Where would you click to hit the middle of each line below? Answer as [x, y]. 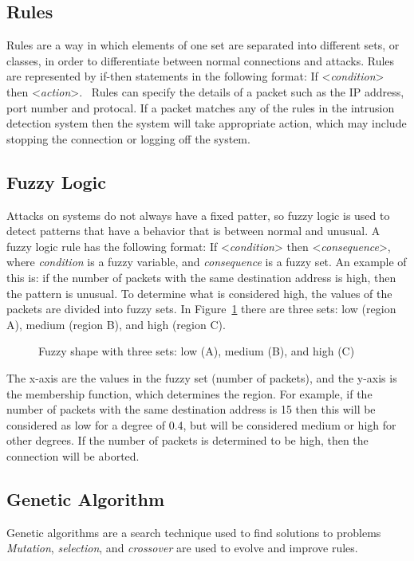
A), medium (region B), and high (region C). [116, 324]
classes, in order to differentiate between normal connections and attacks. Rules [201, 60]
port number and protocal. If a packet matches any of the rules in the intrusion [201, 107]
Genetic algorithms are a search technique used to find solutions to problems [194, 532]
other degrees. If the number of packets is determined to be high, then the [187, 440]
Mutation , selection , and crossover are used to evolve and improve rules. [182, 548]
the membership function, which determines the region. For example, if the [189, 393]
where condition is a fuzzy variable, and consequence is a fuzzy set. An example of [207, 262]
